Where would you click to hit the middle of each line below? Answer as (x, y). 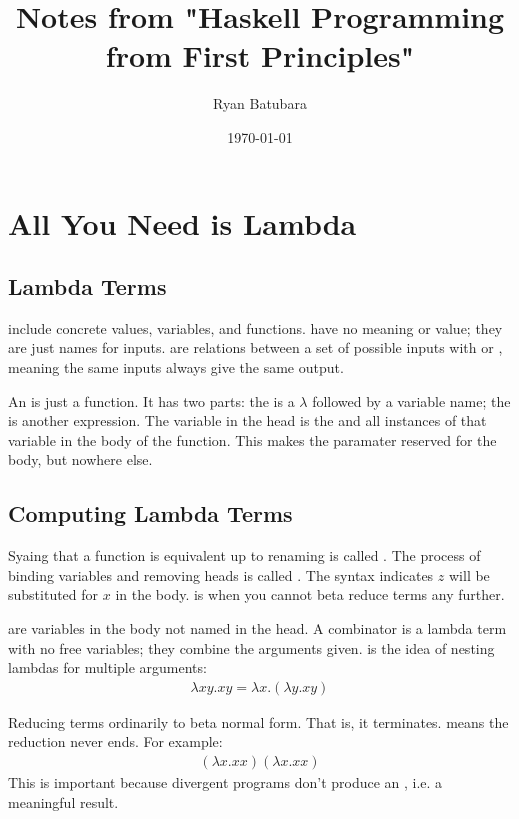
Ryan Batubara (260, 103)
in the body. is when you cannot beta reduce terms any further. (310, 594)
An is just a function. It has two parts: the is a (151, 400)
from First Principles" (260, 55)
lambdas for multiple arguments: (107, 667)
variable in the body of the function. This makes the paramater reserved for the (252, 439)
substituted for (53, 594)
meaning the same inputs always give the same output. (176, 367)
